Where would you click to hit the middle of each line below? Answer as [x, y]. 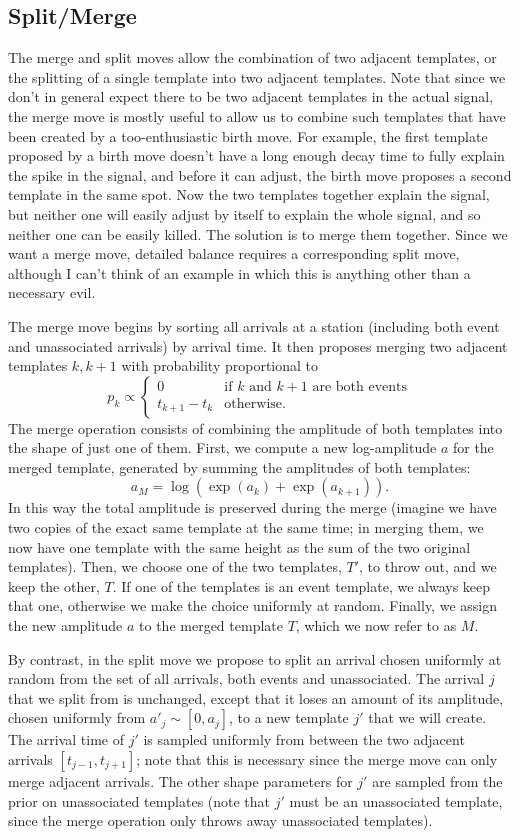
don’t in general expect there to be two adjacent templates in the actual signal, [251, 96]
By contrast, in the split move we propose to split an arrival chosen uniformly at [255, 658]
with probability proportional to [220, 365]
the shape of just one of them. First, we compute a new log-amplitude [222, 447]
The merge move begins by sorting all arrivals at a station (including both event [254, 325]
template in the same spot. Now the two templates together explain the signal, [249, 194]
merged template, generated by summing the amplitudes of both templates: [239, 466]
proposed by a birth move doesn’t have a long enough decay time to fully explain [256, 155]
